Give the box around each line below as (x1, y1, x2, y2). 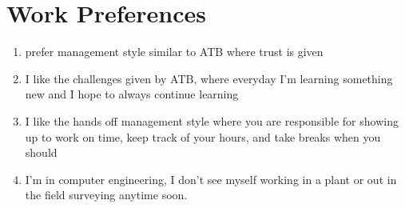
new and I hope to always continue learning (25, 86, 239, 102)
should (25, 144, 58, 161)
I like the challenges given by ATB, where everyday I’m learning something (25, 70, 393, 86)
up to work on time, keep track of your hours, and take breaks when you (25, 128, 381, 145)
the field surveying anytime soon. (25, 186, 188, 203)
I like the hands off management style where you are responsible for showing (25, 112, 399, 129)
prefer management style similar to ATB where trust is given (25, 43, 324, 60)
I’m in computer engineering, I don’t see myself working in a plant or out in (25, 170, 397, 187)
